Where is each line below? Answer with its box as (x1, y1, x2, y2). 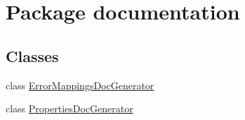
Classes (6, 45, 59, 66)
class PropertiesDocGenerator (6, 101, 133, 116)
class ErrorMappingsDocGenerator (6, 77, 154, 92)
